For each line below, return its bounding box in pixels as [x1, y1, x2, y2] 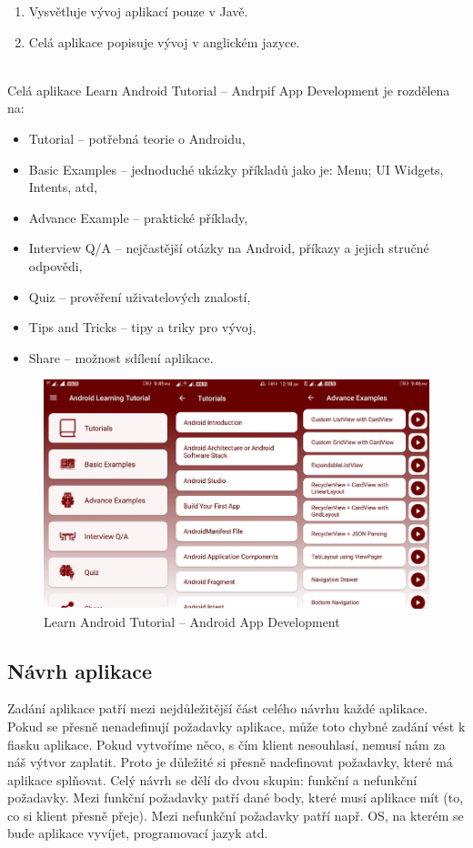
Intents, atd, [28, 177, 97, 197]
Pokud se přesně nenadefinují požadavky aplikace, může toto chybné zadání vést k [7, 716, 466, 735]
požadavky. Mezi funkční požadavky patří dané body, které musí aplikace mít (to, [7, 788, 464, 807]
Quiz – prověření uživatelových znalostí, [28, 287, 251, 306]
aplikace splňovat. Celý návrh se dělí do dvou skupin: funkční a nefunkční [7, 770, 418, 789]
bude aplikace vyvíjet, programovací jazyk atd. [7, 823, 268, 843]
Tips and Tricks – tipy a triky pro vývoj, [28, 318, 257, 337]
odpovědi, [28, 256, 83, 275]
